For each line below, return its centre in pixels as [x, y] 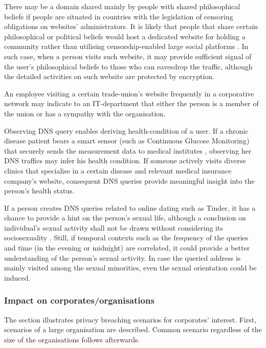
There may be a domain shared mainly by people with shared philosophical [122, 6]
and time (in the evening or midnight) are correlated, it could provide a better [127, 248]
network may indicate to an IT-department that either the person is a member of [131, 103]
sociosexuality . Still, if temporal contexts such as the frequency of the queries [126, 238]
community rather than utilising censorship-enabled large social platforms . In [126, 46]
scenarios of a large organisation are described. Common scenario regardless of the [133, 329]
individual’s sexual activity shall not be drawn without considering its [114, 227]
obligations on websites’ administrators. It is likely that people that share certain [131, 26]
